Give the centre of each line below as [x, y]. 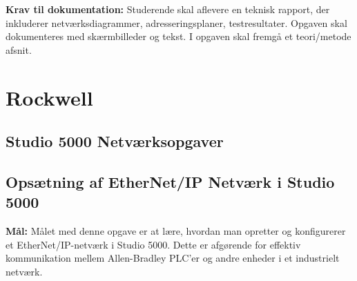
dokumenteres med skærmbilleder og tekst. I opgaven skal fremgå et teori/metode [178, 36]
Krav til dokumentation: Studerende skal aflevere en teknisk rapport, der [168, 9]
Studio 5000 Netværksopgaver [115, 141]
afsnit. [19, 49]
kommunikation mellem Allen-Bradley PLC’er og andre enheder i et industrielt [173, 258]
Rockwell [49, 97]
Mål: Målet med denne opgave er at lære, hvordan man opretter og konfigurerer [176, 231]
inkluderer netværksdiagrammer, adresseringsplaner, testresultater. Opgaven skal [176, 22]
